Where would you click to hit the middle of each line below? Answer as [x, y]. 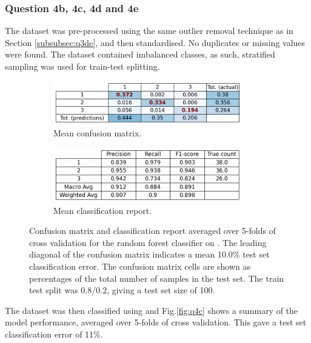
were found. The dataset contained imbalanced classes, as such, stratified [140, 54]
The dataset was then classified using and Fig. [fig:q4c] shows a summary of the [152, 310]
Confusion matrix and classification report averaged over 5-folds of [152, 231]
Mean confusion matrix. [98, 132]
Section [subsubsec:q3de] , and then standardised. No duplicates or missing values [155, 42]
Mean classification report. [103, 210]
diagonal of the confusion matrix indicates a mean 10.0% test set [149, 254]
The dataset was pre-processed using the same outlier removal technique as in [149, 31]
